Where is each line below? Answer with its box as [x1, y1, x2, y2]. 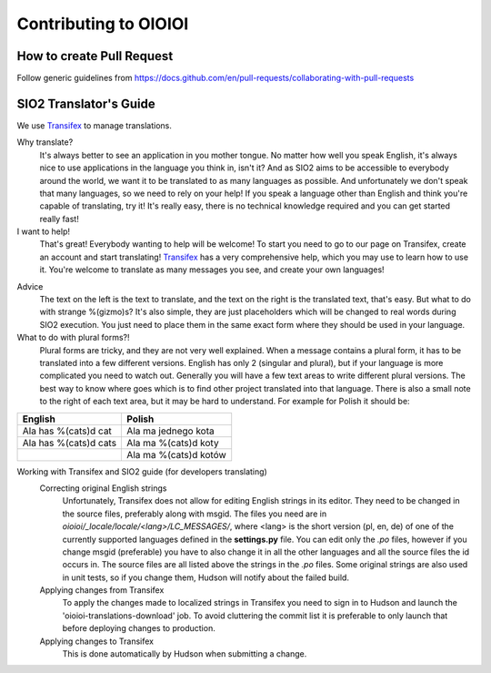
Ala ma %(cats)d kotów [126, 448, 226, 461]
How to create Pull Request [16, 48, 174, 64]
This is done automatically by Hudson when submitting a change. [62, 648, 307, 659]
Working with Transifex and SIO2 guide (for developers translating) [16, 465, 267, 477]
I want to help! [16, 226, 71, 237]
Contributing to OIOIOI [16, 14, 189, 34]
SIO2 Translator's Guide [16, 96, 155, 111]
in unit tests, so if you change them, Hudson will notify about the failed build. [62, 572, 350, 583]
